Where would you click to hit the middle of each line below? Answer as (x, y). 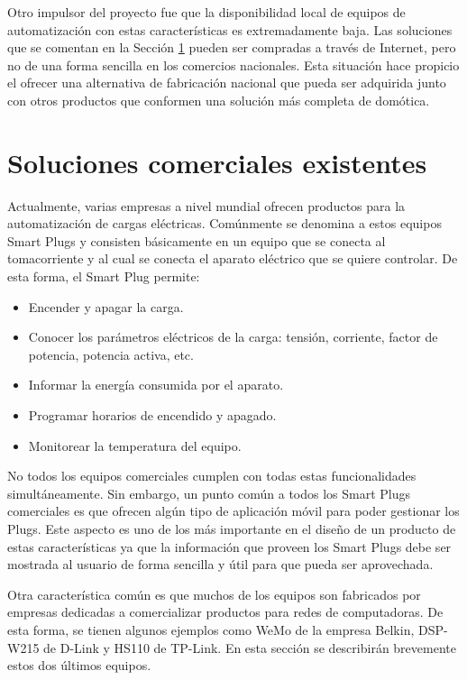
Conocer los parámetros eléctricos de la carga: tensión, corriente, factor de (233, 337)
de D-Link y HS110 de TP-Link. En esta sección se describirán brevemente (250, 647)
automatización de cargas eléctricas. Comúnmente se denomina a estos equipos (224, 223)
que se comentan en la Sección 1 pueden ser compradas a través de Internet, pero (232, 47)
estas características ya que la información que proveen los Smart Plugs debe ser (229, 546)
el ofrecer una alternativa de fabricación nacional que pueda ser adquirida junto (227, 83)
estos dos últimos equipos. (79, 665)
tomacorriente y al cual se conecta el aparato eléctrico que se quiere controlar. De (233, 258)
